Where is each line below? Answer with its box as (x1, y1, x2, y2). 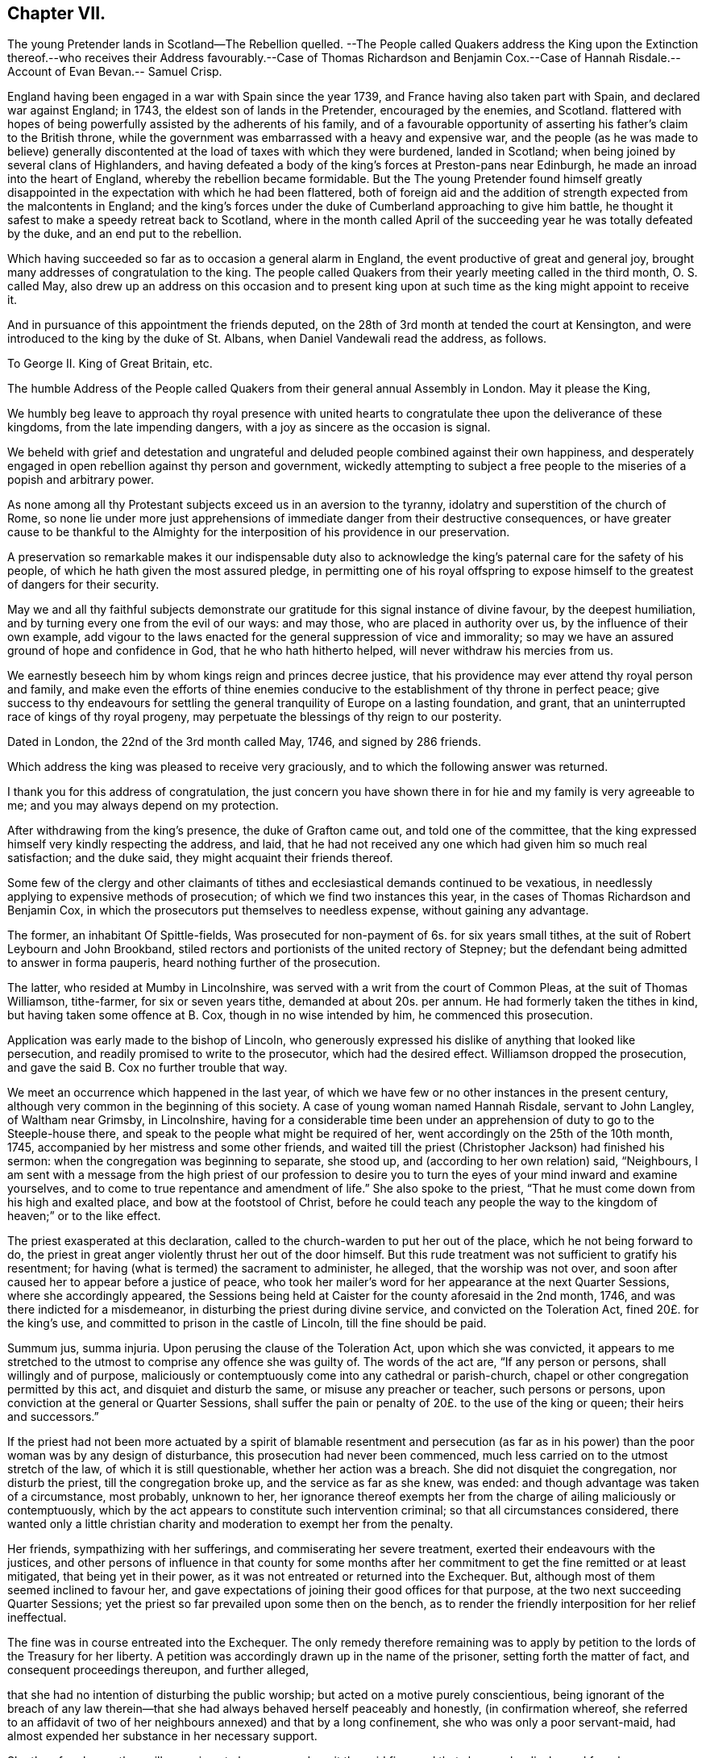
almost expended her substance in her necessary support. (7, 1729, 318, 1743)
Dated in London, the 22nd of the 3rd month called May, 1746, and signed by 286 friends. (7, 735, 481, 749)
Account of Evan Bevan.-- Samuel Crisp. (7, 65, 222, 79)
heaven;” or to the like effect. (7, 1209, 161, 1223)
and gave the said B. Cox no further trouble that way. (7, 1060, 288, 1075)
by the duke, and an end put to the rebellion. (7, 227, 242, 241)
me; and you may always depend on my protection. (7, 798, 279, 813)
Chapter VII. (7, 3, 106, 23)
